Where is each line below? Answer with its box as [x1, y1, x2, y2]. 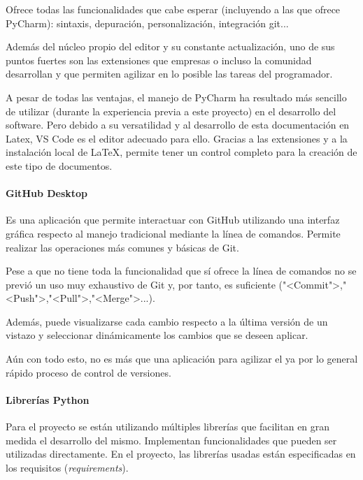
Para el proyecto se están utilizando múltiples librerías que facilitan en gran [6, 419, 330, 434]
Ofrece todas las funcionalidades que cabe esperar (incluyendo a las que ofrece [6, 2, 341, 16]
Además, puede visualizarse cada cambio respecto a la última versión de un [6, 314, 328, 328]
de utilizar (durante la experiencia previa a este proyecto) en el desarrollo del [6, 103, 336, 118]
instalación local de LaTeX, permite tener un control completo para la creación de [6, 145, 357, 159]
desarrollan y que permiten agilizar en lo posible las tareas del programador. [6, 66, 333, 81]
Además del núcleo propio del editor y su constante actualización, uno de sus [6, 39, 335, 54]
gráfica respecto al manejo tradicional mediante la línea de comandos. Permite [6, 226, 341, 240]
